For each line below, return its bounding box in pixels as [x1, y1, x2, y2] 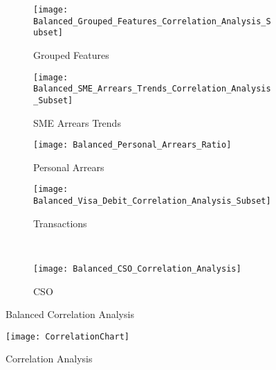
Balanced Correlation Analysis [6, 307, 134, 321]
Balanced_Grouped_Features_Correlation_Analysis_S [33, 16, 271, 26]
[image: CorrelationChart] [6, 331, 129, 342]
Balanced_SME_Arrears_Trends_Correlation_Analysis [33, 84, 271, 94]
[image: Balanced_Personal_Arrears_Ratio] [33, 140, 232, 150]
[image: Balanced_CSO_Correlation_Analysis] [33, 263, 241, 274]
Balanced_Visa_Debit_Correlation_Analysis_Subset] [33, 196, 271, 206]
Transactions [33, 215, 87, 230]
